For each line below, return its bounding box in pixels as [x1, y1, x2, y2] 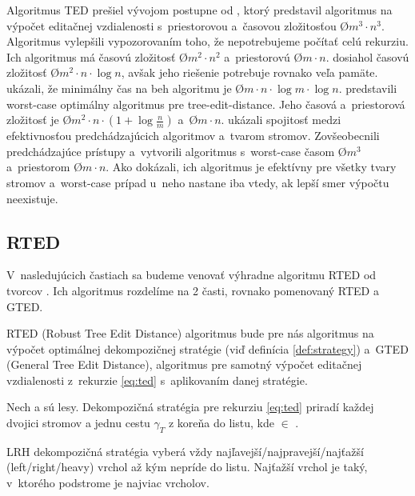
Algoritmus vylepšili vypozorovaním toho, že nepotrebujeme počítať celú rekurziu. [6, 33, 409, 50]
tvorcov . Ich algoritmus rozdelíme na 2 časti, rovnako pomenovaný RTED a [6, 282, 379, 298]
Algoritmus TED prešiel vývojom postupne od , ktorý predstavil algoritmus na [6, 2, 393, 18]
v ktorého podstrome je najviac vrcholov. [6, 474, 209, 491]
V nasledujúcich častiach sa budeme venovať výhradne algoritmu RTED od [6, 266, 377, 283]
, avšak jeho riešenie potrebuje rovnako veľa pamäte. [121, 64, 378, 81]
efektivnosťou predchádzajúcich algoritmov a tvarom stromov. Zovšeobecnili [6, 127, 380, 144]
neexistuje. [6, 190, 58, 206]
